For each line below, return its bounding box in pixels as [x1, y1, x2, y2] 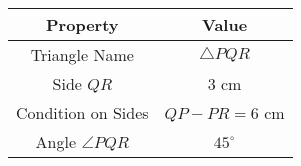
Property [46, 13, 119, 36]
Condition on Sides [16, 101, 149, 124]
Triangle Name [30, 43, 134, 66]
